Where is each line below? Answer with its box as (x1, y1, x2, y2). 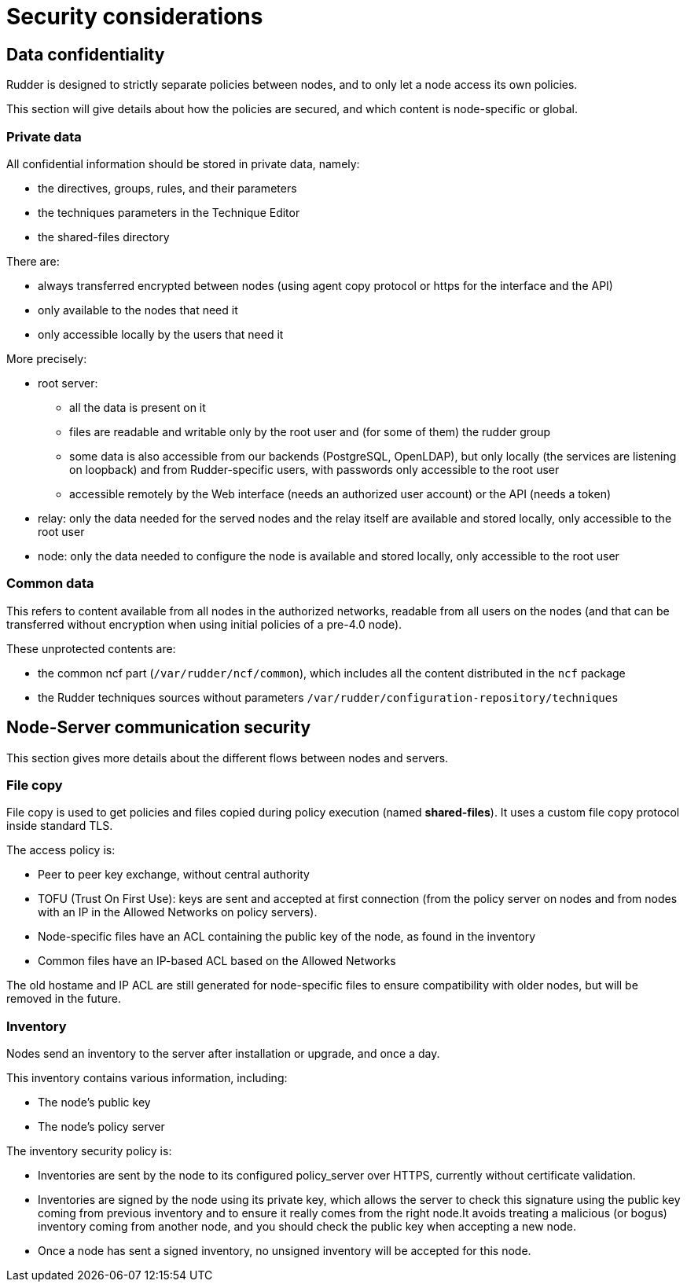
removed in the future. (6, 992, 121, 1006)
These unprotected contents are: (6, 641, 176, 655)
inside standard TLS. (6, 819, 113, 833)
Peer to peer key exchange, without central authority (38, 868, 310, 882)
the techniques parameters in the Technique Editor (38, 205, 300, 219)
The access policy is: (6, 843, 116, 857)
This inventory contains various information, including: (6, 1071, 288, 1085)
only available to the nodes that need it (38, 303, 238, 317)
